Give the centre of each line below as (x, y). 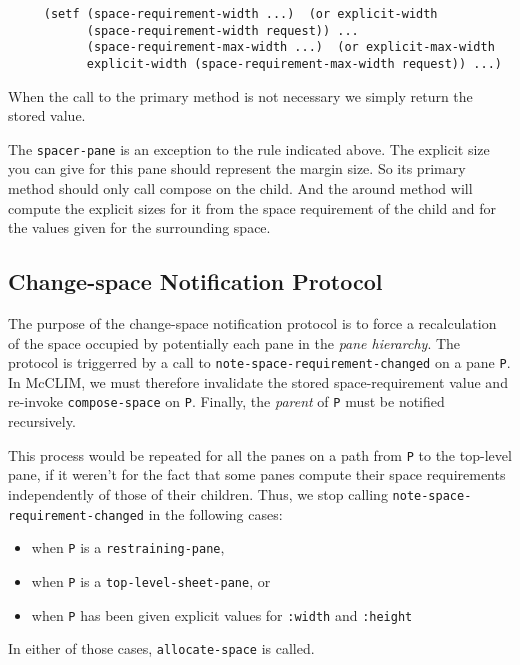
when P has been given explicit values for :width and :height (222, 614)
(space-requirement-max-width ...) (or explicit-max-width (290, 47)
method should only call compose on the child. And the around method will (240, 188)
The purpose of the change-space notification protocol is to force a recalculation (252, 323)
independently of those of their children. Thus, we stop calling (198, 493)
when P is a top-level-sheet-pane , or (151, 580)
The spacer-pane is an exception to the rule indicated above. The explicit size (249, 148)
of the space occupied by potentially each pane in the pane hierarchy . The (234, 342)
